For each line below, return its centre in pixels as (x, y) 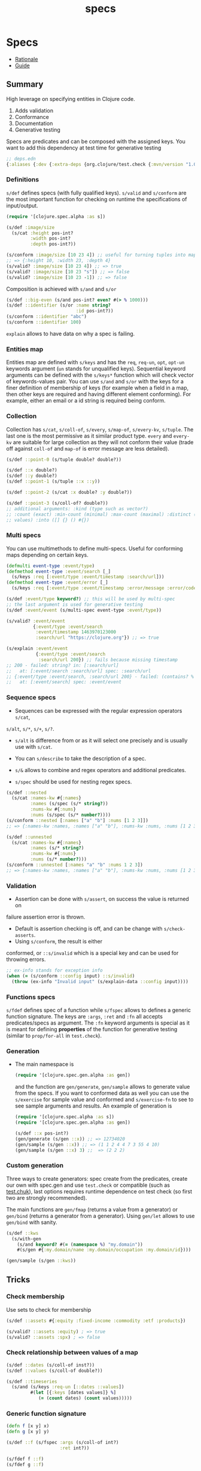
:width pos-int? (50, 239)
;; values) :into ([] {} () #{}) (48, 520)
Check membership (35, 1297)
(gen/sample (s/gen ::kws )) (41, 1261)
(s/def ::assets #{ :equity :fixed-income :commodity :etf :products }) (96, 1321)
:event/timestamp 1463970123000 (76, 632)
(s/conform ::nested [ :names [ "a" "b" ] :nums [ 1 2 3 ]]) (77, 820)
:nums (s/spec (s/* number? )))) (71, 815)
